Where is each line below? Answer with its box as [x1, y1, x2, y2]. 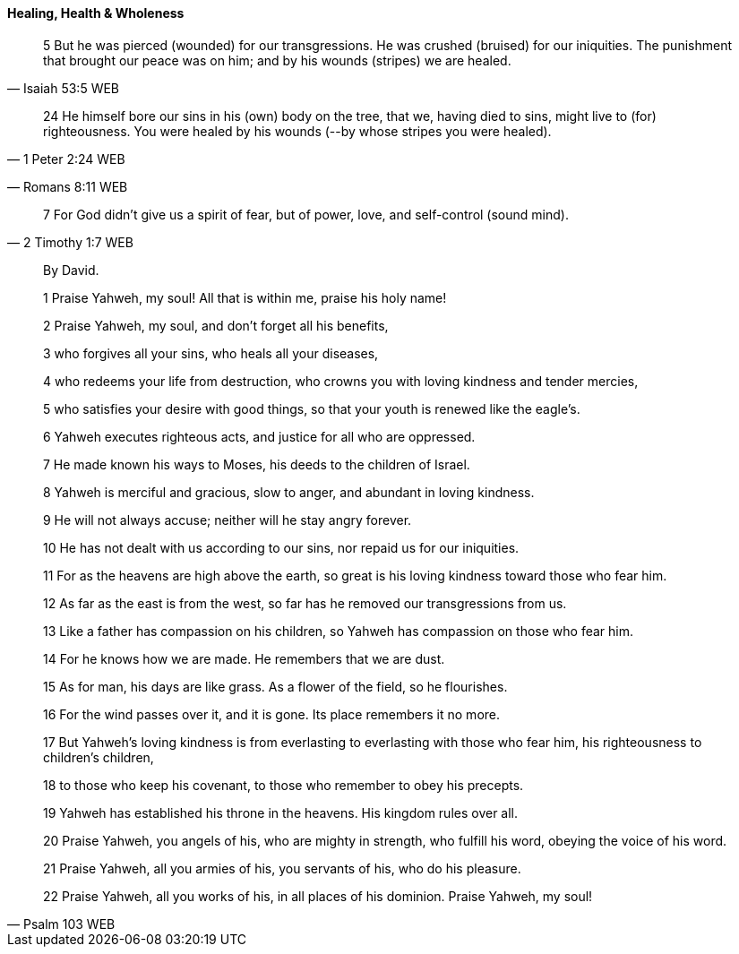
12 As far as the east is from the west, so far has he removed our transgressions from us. [43, 595, 567, 611]
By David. [43, 262, 99, 278]
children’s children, [43, 749, 154, 765]
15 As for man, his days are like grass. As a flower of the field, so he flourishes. [43, 678, 508, 694]
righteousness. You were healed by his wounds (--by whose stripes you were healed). [43, 123, 552, 139]
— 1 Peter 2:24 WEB [7, 150, 125, 167]
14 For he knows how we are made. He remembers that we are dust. [43, 650, 445, 666]
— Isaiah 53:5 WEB [7, 80, 120, 96]
